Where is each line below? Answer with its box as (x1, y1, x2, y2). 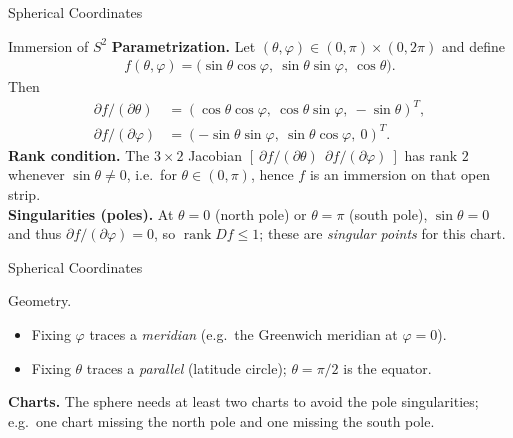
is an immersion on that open (309, 164, 491, 185)
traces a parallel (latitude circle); (86, 357, 287, 378)
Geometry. (8, 290, 72, 311)
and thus (8, 223, 62, 244)
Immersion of (8, 35, 89, 56)
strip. (8, 184, 41, 205)
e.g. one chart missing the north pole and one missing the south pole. (8, 410, 435, 431)
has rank (404, 144, 458, 165)
